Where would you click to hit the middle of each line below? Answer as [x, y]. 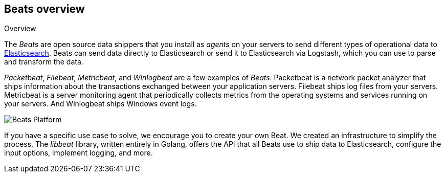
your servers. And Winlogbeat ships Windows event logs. [101, 104]
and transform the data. [44, 62]
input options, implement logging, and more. [79, 153]
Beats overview [44, 9]
